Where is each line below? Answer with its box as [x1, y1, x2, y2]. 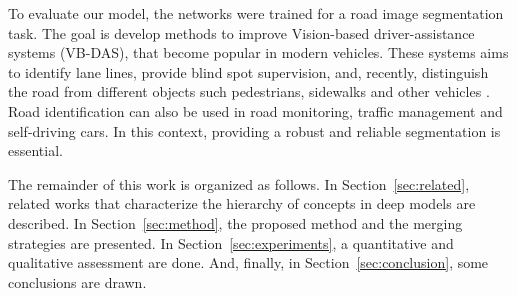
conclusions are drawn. [8, 271, 147, 292]
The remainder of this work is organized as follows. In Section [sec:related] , [8, 173, 470, 194]
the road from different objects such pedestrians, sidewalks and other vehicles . [8, 81, 490, 102]
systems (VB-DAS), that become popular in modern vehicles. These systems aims [8, 42, 509, 63]
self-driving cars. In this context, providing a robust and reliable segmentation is [8, 120, 501, 141]
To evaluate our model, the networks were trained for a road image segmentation [8, 3, 504, 23]
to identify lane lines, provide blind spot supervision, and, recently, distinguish [8, 61, 489, 82]
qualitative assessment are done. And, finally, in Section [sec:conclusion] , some [8, 252, 489, 273]
